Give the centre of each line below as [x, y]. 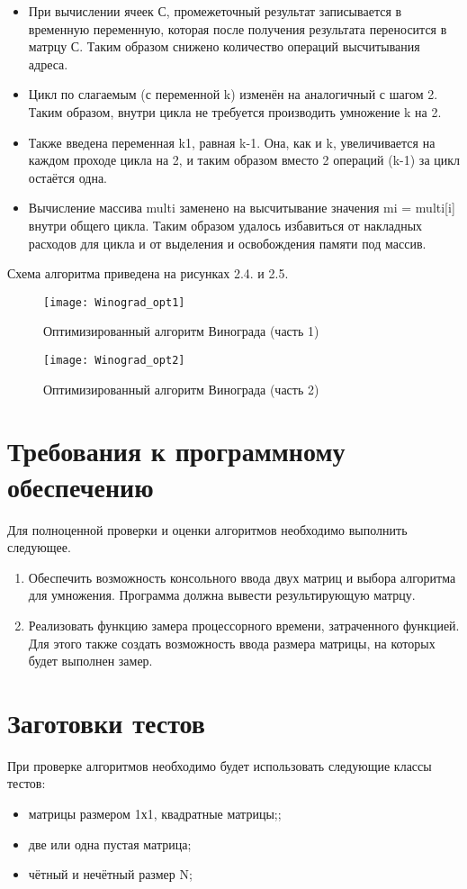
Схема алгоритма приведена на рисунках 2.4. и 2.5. [148, 273]
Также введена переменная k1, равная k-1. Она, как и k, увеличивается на [232, 142]
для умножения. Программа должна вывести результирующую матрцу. [222, 595]
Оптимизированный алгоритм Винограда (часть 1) [181, 331]
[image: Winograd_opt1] [114, 302]
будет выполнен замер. [90, 661]
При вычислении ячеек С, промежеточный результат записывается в [215, 11]
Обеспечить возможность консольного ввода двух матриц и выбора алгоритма [242, 577]
